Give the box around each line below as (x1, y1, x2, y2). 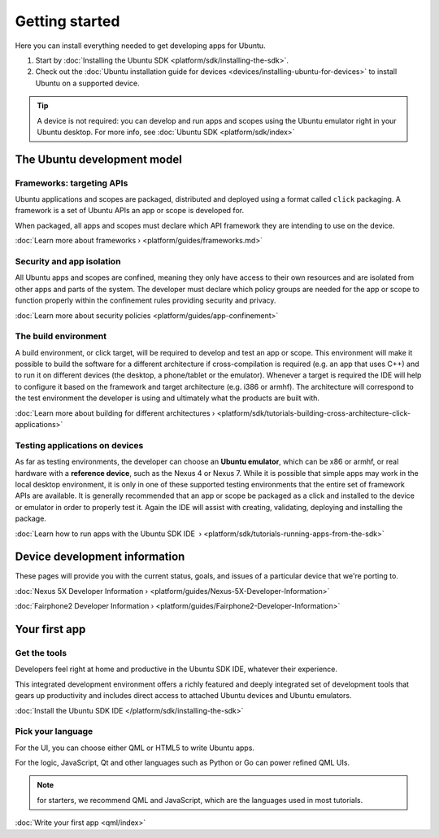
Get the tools (15, 647, 67, 658)
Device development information (15, 550, 185, 564)
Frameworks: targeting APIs (15, 177, 128, 189)
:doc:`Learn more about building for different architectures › (15, 408, 215, 418)
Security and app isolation (15, 255, 121, 267)
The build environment (15, 330, 107, 342)
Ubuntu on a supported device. (35, 78, 140, 88)
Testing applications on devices (15, 439, 144, 451)
